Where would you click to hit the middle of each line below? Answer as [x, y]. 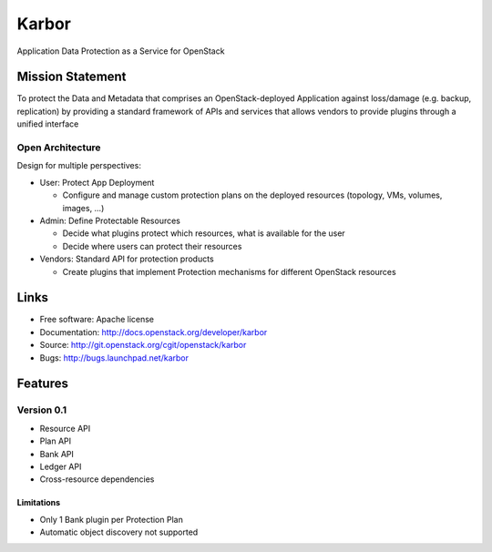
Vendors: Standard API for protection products [127, 259]
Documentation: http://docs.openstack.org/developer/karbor [154, 332]
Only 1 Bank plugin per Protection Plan [112, 519]
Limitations [39, 503]
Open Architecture [59, 148]
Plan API [56, 441]
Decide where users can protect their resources [152, 246]
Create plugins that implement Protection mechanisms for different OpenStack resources [229, 271]
